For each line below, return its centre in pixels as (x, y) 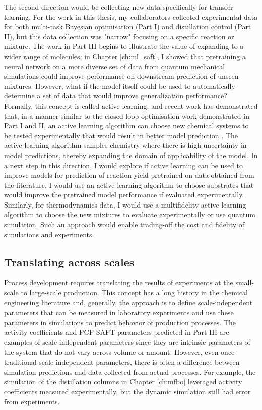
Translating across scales (69, 261)
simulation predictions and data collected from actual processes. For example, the (130, 371)
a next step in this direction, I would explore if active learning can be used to (124, 165)
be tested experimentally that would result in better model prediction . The (121, 135)
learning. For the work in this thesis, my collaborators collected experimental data (131, 16)
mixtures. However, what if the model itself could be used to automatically (120, 86)
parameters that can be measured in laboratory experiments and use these (119, 312)
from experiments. (32, 401)
